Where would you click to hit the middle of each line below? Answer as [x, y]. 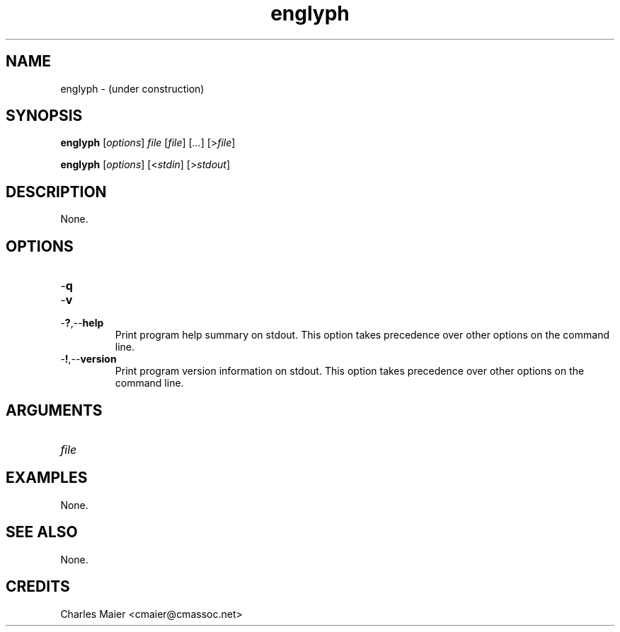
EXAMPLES [47, 478]
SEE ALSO [42, 532]
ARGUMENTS [54, 410]
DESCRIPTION [56, 192]
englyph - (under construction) [132, 88]
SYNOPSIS [44, 116]
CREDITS [38, 587]
